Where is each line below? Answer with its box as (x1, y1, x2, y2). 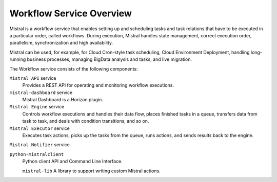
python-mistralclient (9, 151, 64, 157)
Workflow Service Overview (9, 8, 132, 19)
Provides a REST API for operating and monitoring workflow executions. (22, 82, 174, 88)
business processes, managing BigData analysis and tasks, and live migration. (27, 56, 192, 62)
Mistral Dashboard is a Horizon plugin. (22, 97, 104, 103)
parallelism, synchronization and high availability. (9, 40, 113, 46)
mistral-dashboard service (9, 89, 73, 96)
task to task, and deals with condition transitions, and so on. (22, 118, 149, 124)
